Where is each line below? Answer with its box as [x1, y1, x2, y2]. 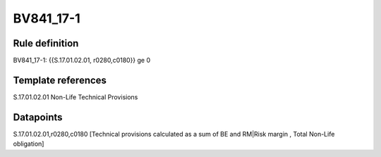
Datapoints [13, 111, 63, 123]
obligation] [13, 139, 44, 148]
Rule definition [13, 37, 79, 49]
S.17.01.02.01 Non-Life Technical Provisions [13, 92, 138, 101]
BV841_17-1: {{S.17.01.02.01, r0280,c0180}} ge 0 [13, 56, 151, 65]
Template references [13, 74, 107, 86]
